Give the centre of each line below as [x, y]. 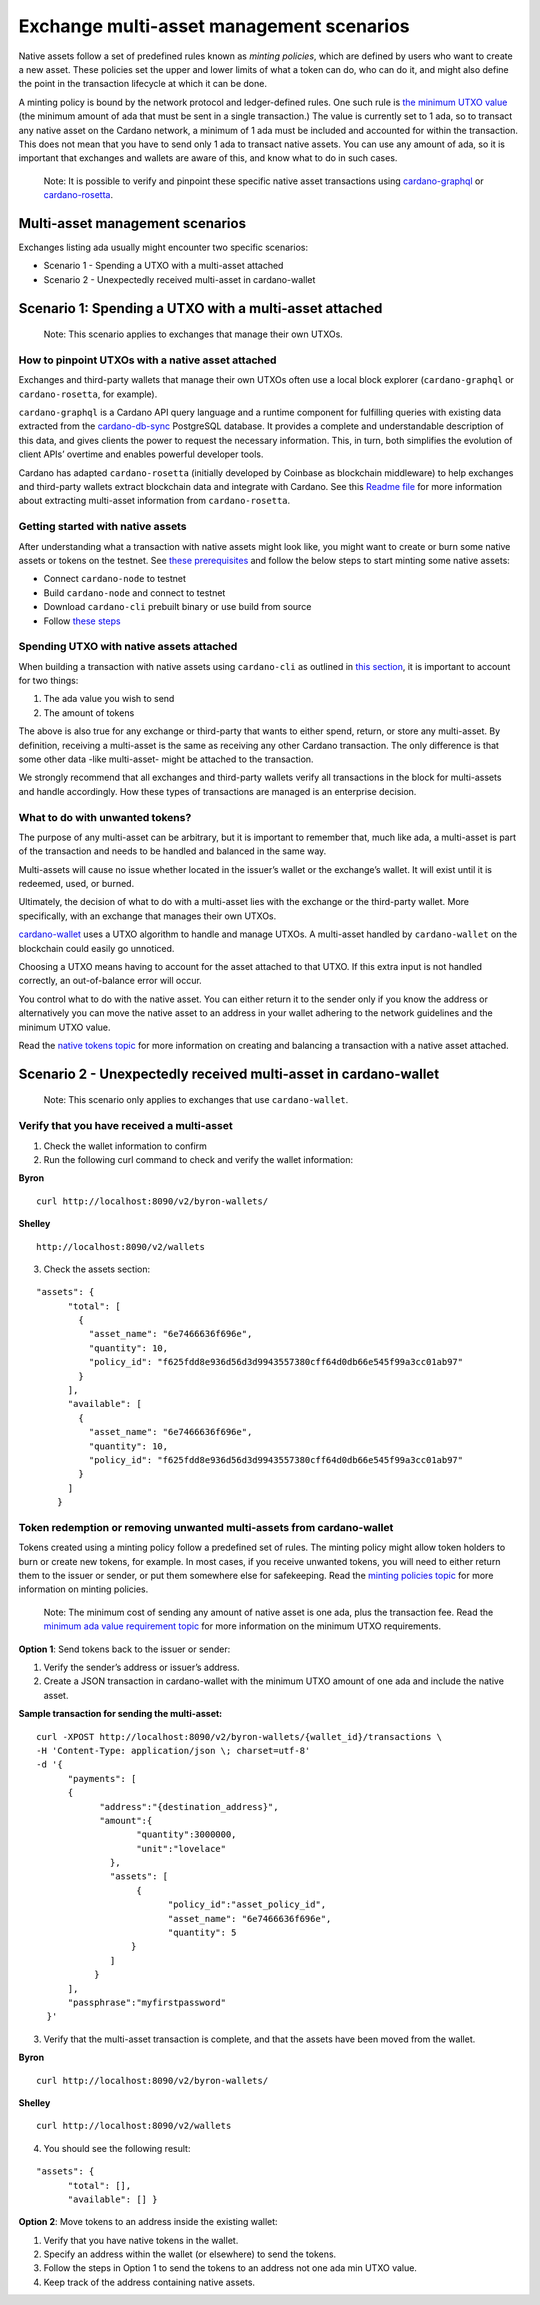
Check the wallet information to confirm [125, 1146]
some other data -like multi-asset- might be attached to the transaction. [166, 759]
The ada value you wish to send [109, 699]
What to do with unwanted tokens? [105, 817]
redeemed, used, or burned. [76, 884]
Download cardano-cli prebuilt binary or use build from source [177, 607]
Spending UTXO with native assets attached [128, 647]
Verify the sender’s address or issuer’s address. [141, 1667]
